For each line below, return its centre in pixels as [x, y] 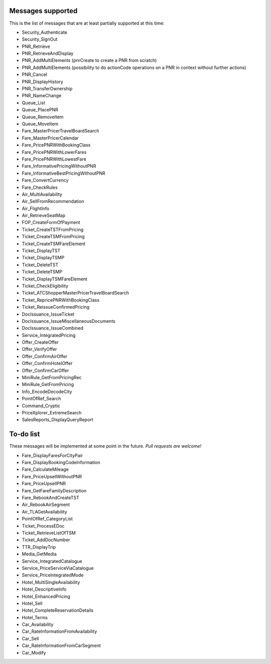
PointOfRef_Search [41, 399]
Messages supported [43, 11]
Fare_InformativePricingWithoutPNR [59, 166]
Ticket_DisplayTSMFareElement [55, 279]
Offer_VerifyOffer [39, 349]
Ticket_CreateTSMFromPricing [53, 237]
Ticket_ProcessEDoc [43, 526]
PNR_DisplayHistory [43, 82]
